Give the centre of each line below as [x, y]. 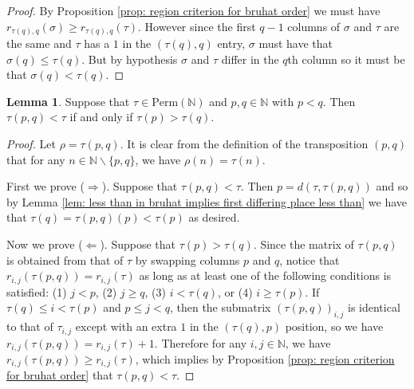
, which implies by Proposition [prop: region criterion [265, 358]
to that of [30, 326]
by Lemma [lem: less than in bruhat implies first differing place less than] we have [207, 201]
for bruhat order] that [60, 375]
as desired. [214, 217]
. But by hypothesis [130, 59]
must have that [296, 43]
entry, [231, 43]
